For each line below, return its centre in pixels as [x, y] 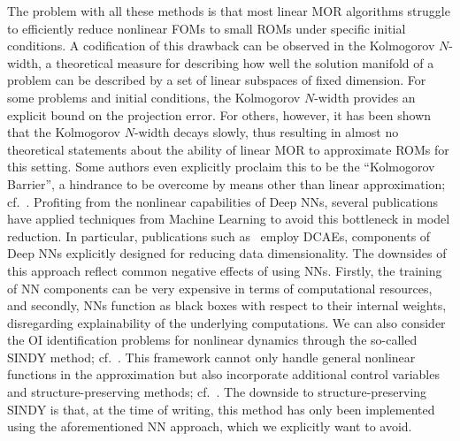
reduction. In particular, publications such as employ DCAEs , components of [219, 236]
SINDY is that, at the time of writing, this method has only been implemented [221, 409]
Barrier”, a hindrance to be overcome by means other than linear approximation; [226, 183]
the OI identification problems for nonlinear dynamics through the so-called [212, 340]
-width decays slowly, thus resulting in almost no [266, 132]
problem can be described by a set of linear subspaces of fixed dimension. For [217, 80]
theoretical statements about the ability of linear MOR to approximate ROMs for [228, 149]
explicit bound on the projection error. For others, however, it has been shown [219, 114]
